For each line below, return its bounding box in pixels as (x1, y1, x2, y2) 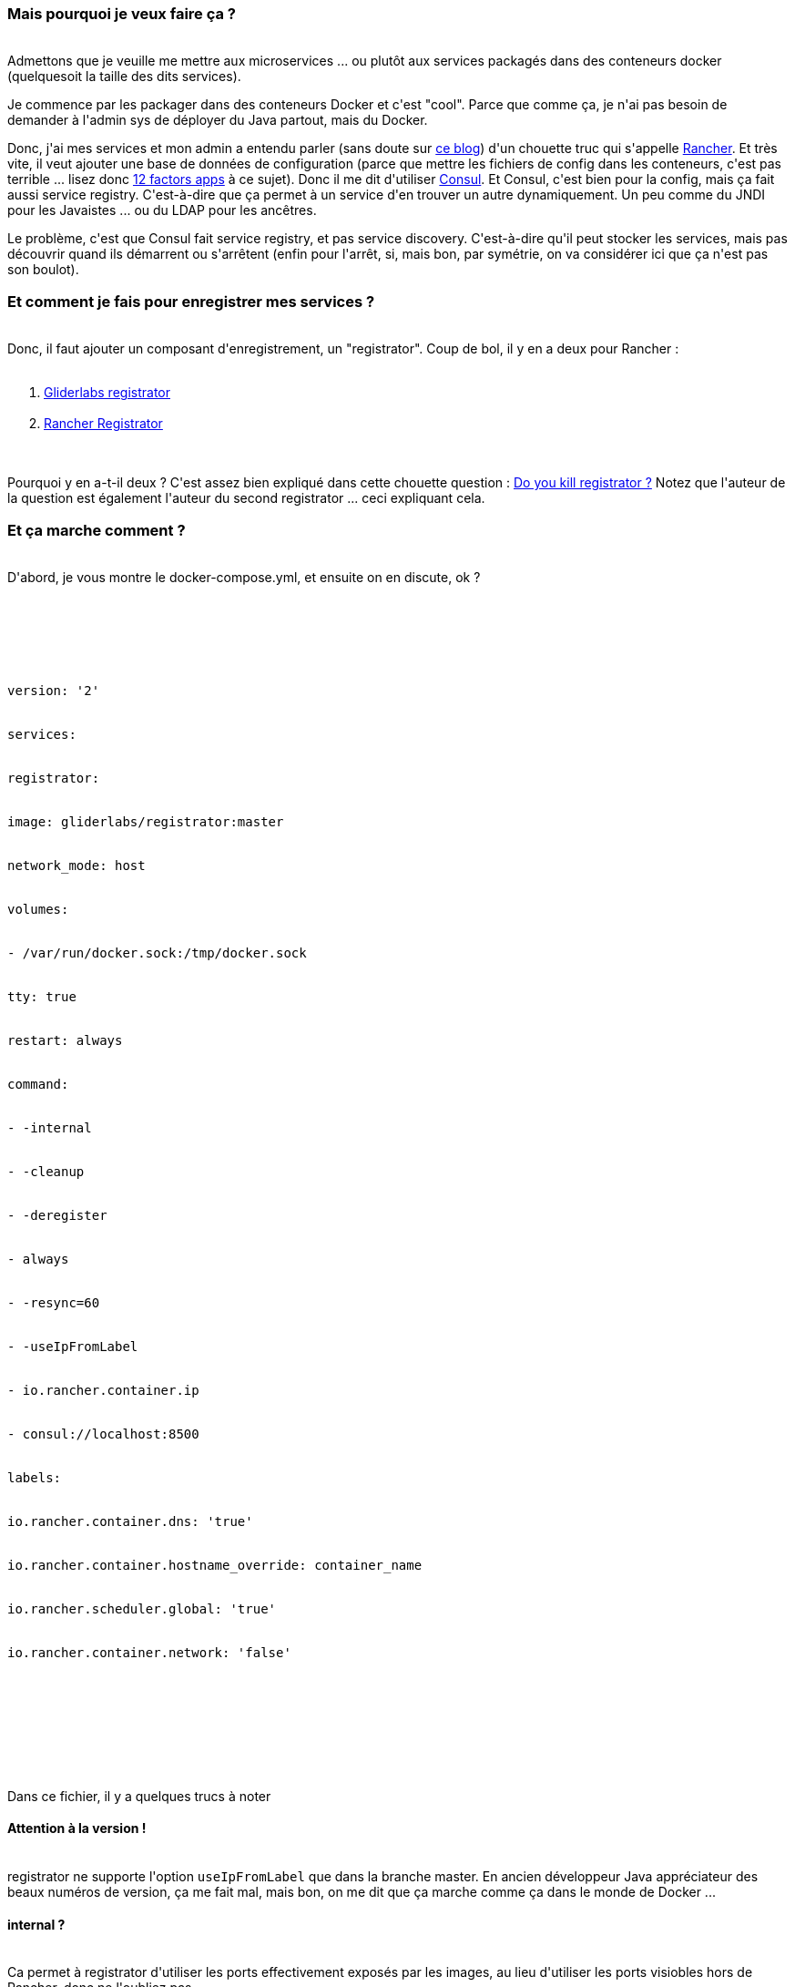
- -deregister (7, 1207, 107, 1223)
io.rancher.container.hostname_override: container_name (7, 1557, 423, 1572)
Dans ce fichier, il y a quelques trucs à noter (7, 1787, 271, 1804)
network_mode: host (7, 857, 146, 873)
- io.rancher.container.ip (7, 1382, 199, 1398)
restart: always (7, 1032, 123, 1048)
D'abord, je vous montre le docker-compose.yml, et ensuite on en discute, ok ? (7, 568, 481, 585)
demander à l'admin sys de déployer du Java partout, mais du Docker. (7, 112, 428, 128)
